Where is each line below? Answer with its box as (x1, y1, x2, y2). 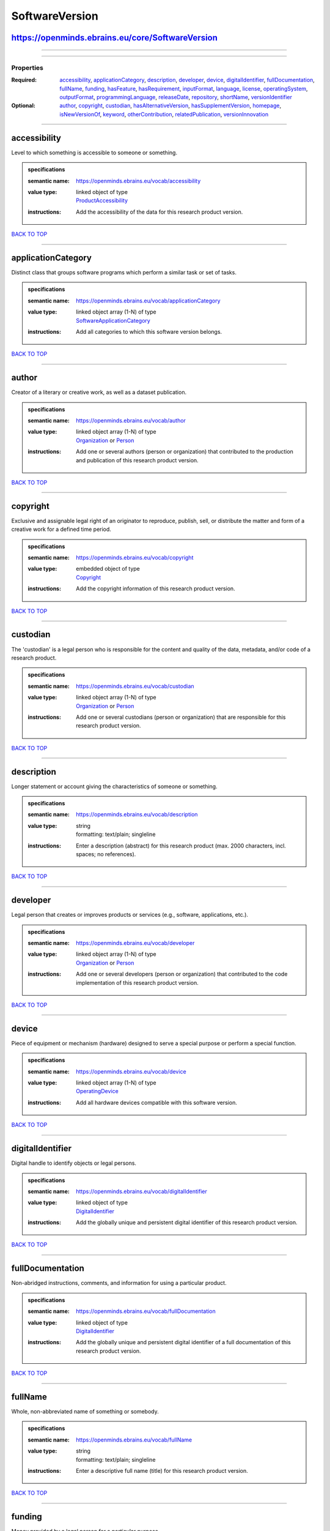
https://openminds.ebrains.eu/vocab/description (76, 811, 198, 818)
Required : (11, 77, 37, 84)
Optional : (11, 102, 36, 110)
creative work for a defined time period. (11, 525, 111, 533)
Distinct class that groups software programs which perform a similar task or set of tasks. (11, 269, 237, 276)
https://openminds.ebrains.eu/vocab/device (76, 1067, 186, 1075)
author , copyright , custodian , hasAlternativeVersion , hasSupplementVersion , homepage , (59, 102, 281, 110)
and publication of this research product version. (76, 456, 199, 464)
